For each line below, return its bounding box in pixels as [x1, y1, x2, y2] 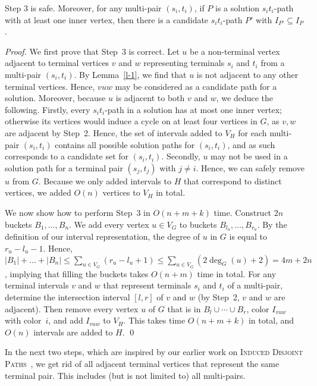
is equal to [229, 230, 267, 243]
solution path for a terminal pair [5, 161, 123, 174]
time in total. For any [197, 267, 277, 280]
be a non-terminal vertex [189, 45, 280, 57]
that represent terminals [103, 279, 192, 291]
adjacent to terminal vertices [5, 57, 109, 69]
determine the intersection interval [5, 290, 130, 303]
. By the [257, 218, 287, 230]
